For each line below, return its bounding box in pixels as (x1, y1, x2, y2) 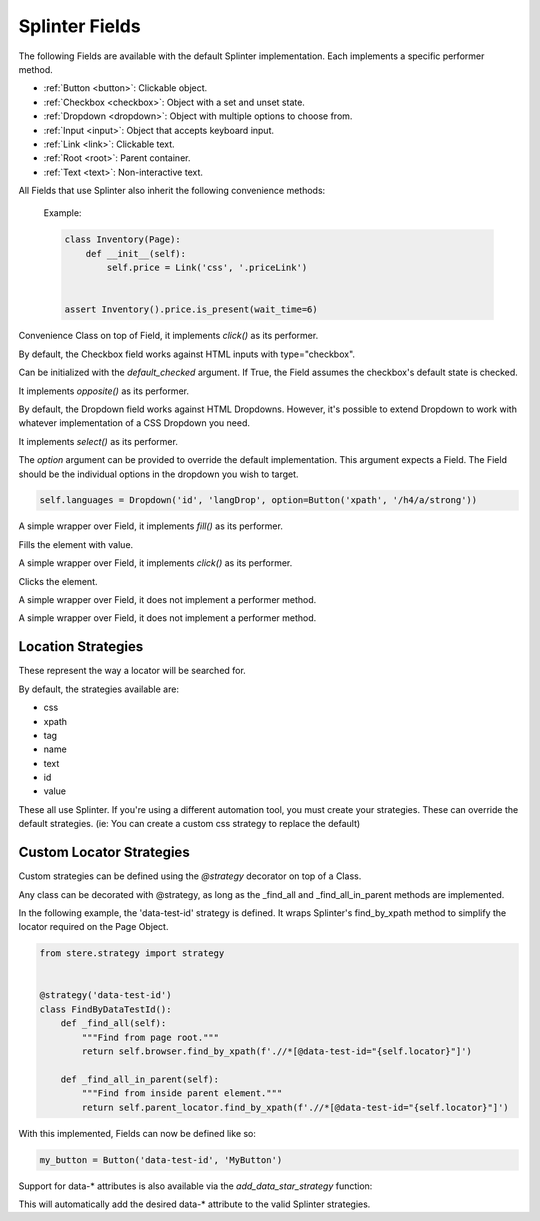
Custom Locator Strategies (18, 844, 190, 861)
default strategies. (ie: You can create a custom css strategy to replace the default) (18, 818, 361, 830)
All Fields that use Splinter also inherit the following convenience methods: (18, 185, 326, 197)
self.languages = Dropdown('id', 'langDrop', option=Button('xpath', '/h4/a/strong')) (39, 495, 478, 506)
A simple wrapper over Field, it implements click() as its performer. (18, 557, 293, 569)
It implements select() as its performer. (18, 435, 179, 447)
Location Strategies (18, 638, 144, 655)
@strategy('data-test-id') (39, 990, 172, 1001)
